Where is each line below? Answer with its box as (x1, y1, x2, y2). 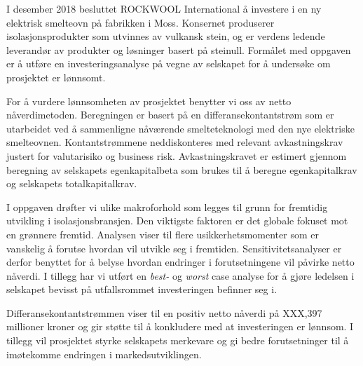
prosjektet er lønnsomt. (6, 69, 106, 84)
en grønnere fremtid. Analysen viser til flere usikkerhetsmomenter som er (6, 226, 319, 241)
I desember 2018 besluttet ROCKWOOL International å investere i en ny (6, 1, 322, 15)
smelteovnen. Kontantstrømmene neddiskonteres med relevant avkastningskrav (6, 135, 343, 149)
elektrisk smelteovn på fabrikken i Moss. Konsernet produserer (6, 15, 275, 29)
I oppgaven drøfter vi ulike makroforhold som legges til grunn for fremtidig (6, 199, 328, 214)
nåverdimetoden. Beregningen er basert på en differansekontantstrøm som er (6, 107, 334, 122)
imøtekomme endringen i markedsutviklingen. (6, 346, 202, 361)
